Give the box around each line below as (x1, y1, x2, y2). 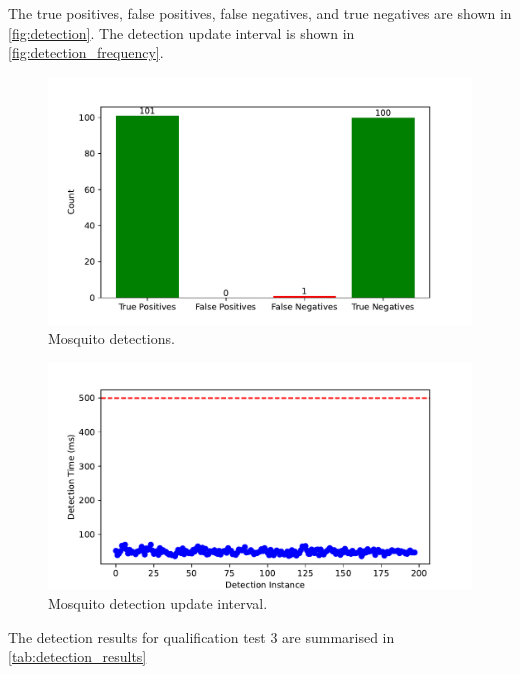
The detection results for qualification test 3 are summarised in (8, 626, 395, 647)
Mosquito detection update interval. (48, 593, 268, 614)
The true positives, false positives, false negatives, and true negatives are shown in (8, 3, 512, 23)
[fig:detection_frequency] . (8, 42, 164, 63)
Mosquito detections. (48, 328, 175, 349)
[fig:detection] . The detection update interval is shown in (8, 22, 355, 43)
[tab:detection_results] (8, 646, 147, 667)
